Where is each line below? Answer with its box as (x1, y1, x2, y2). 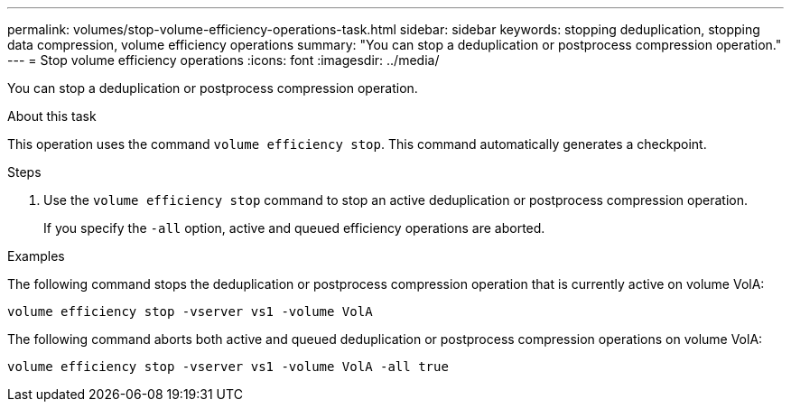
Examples (7, 248, 65, 264)
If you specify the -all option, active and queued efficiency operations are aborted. (43, 220, 545, 236)
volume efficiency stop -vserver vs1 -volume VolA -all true (7, 359, 449, 374)
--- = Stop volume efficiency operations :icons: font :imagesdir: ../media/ (7, 52, 440, 68)
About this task (7, 108, 97, 124)
